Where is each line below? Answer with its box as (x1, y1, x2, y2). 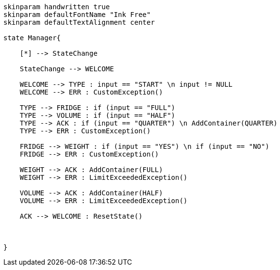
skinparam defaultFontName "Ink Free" (3, 11, 151, 18)
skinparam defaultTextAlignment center (3, 18, 155, 26)
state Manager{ (3, 34, 61, 42)
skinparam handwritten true (3, 3, 110, 11)
